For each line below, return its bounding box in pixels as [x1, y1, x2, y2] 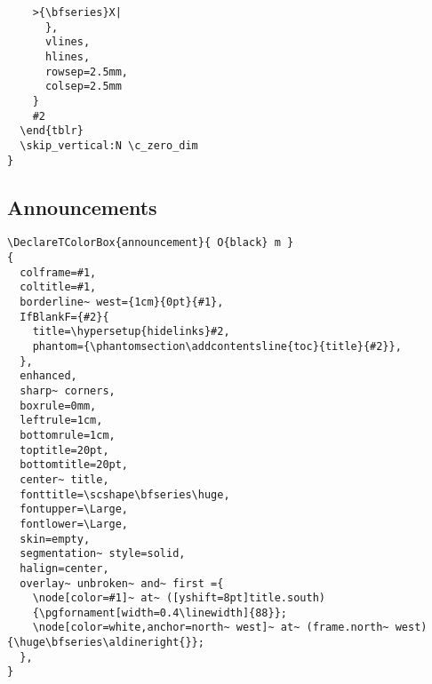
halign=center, [20, 561, 109, 575]
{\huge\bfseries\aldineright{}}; [7, 636, 204, 649]
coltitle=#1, [20, 281, 97, 294]
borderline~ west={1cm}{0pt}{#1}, [20, 296, 224, 309]
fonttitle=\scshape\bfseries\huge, [20, 488, 230, 501]
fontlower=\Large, [20, 517, 129, 530]
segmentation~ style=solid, [20, 547, 186, 561]
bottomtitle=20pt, [20, 458, 129, 472]
